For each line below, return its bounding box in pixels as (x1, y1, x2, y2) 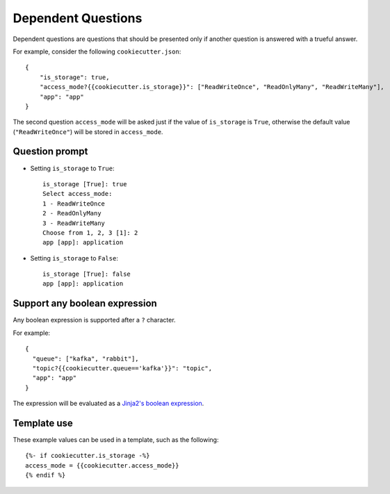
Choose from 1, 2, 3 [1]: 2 (42, 229, 138, 236)
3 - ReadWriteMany (42, 219, 106, 227)
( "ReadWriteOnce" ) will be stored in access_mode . (13, 127, 163, 135)
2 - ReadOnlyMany (42, 209, 101, 217)
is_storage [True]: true (42, 180, 127, 188)
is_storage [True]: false (42, 270, 131, 278)
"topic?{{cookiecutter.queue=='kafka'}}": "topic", (32, 364, 212, 372)
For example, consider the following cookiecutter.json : (13, 47, 181, 56)
